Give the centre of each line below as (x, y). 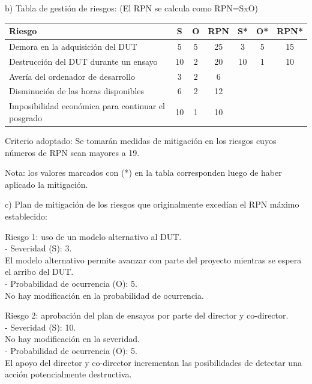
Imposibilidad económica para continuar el (87, 106)
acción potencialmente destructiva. (68, 374)
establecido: (26, 216)
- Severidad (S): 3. (38, 248)
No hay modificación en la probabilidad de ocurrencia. (104, 295)
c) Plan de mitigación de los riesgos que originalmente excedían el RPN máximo (152, 204)
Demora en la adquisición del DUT (73, 46)
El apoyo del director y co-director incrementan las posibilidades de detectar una (153, 362)
